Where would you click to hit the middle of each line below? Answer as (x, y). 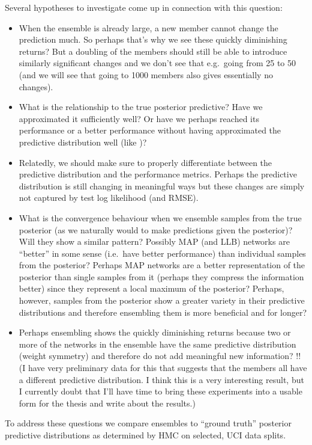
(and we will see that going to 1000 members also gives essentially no (146, 74)
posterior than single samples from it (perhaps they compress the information (161, 276)
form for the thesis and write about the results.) (107, 403)
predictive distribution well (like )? (83, 142)
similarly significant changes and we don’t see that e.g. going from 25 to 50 (157, 63)
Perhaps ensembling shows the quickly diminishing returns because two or (155, 332)
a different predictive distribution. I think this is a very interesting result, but (161, 379)
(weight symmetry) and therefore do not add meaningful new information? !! (160, 356)
